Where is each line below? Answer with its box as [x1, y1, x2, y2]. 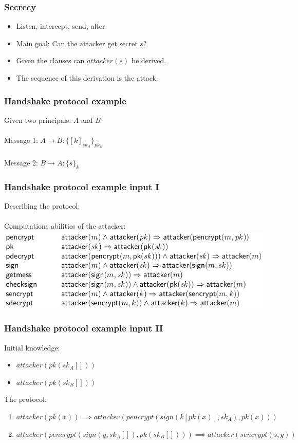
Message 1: [4, 135, 38, 145]
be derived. [131, 55, 166, 66]
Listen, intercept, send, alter [16, 21, 105, 31]
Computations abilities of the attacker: [4, 220, 126, 231]
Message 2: [4, 157, 38, 168]
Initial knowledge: [4, 342, 60, 353]
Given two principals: [4, 114, 71, 125]
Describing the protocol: [4, 200, 80, 211]
